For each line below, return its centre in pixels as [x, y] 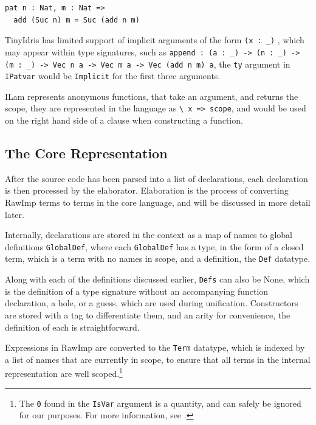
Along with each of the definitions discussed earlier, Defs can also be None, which [157, 279]
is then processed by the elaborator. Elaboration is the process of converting [147, 190]
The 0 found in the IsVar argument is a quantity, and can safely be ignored [160, 403]
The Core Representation [86, 153]
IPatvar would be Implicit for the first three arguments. [113, 76]
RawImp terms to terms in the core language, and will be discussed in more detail [158, 202]
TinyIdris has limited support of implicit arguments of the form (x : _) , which [155, 40]
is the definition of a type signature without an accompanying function [137, 291]
